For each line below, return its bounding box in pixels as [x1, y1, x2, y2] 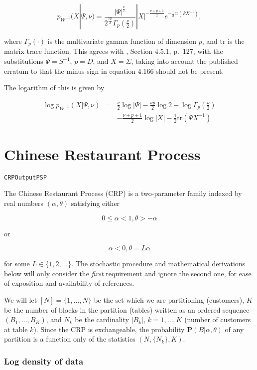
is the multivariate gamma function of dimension [47, 36, 196, 46]
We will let [4, 295, 37, 305]
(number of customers [184, 314, 251, 325]
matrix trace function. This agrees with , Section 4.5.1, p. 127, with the [4, 46, 223, 56]
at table [4, 324, 28, 334]
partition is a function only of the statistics [4, 334, 135, 344]
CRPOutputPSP [4, 174, 47, 181]
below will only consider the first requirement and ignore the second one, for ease [4, 268, 252, 278]
